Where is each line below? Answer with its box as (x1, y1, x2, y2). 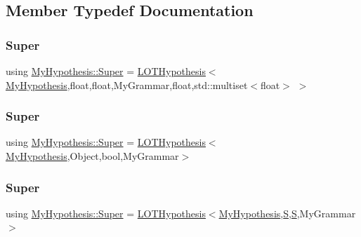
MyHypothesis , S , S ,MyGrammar (218, 205, 356, 220)
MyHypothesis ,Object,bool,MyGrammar (6, 149, 179, 163)
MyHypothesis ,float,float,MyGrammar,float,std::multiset (6, 77, 248, 92)
